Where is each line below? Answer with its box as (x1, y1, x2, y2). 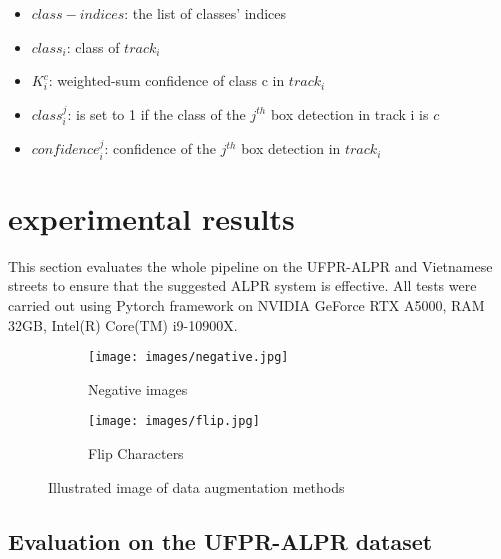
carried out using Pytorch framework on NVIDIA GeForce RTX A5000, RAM (8, 294, 485, 315)
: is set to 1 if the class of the (67, 103, 246, 124)
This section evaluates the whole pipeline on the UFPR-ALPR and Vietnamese (8, 255, 493, 276)
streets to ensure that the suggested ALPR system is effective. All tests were (8, 275, 477, 296)
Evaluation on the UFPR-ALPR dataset (8, 525, 433, 556)
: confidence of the (104, 138, 217, 159)
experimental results (8, 197, 295, 238)
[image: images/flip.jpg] (88, 414, 260, 429)
